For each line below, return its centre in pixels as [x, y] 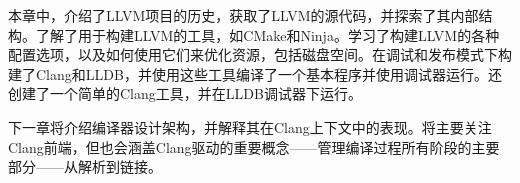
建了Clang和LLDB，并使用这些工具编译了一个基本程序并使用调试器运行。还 [255, 73]
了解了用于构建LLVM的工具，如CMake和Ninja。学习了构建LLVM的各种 [267, 34]
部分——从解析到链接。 [85, 166]
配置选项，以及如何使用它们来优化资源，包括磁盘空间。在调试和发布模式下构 [260, 54]
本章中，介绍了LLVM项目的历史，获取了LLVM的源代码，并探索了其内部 [243, 15]
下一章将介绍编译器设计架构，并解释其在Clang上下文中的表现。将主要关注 [250, 126]
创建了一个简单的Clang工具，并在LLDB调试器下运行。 [185, 93]
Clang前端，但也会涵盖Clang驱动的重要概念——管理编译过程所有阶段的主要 [254, 146]
